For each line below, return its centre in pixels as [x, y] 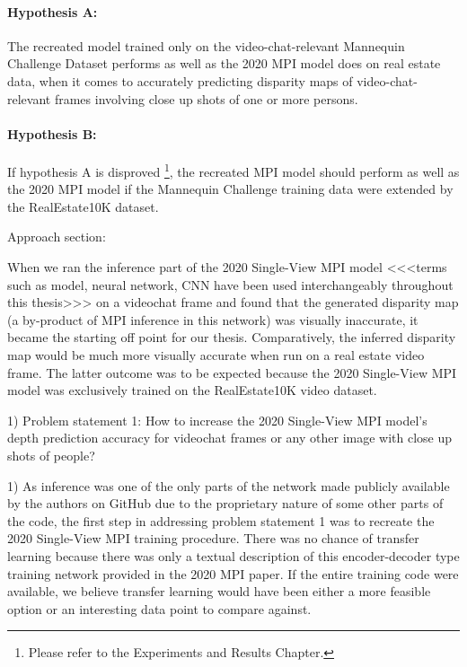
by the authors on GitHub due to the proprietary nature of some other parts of [225, 503]
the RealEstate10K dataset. [83, 206]
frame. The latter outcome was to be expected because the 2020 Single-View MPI [232, 372]
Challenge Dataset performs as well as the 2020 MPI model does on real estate [224, 63]
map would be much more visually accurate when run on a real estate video [216, 354]
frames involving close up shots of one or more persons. [206, 98]
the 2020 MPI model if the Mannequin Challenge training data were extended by [230, 189]
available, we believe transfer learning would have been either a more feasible [219, 591]
